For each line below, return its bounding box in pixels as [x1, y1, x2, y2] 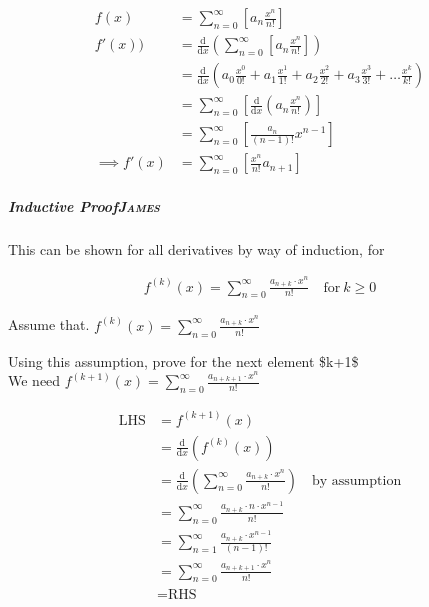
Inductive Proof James [8, 195, 160, 216]
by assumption [311, 473, 402, 488]
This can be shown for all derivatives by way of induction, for [8, 238, 385, 259]
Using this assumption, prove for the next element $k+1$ [8, 350, 359, 371]
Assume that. [8, 314, 90, 335]
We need [8, 370, 61, 391]
